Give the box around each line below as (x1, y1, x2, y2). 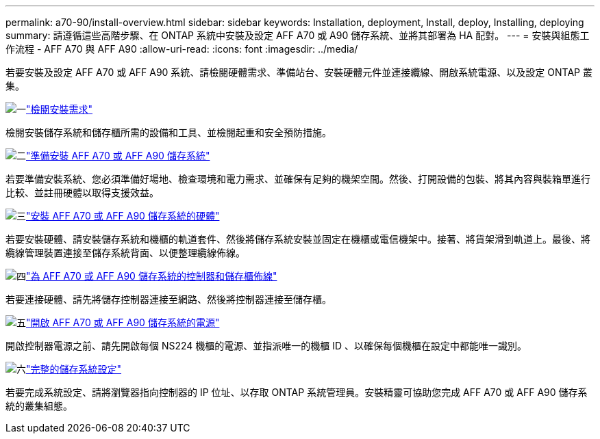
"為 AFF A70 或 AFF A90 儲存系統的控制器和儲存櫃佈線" (26, 270, 277, 282)
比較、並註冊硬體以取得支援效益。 (5, 187, 159, 198)
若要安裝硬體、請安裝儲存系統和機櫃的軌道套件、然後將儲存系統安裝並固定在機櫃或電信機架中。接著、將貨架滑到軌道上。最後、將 (5, 233, 590, 245)
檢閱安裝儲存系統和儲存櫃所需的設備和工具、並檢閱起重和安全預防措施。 (5, 127, 332, 138)
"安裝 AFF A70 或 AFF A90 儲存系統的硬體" (26, 210, 220, 222)
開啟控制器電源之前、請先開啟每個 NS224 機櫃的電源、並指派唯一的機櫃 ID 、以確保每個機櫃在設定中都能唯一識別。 (5, 340, 527, 351)
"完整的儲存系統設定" (26, 363, 122, 375)
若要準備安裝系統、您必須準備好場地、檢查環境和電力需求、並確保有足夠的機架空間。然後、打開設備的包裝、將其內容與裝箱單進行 (5, 173, 590, 185)
